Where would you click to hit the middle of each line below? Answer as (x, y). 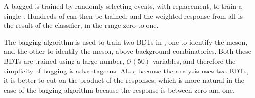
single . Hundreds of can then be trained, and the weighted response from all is (123, 15)
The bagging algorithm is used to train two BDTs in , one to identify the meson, (126, 41)
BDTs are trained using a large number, (64, 61)
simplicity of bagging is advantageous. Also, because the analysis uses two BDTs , (126, 70)
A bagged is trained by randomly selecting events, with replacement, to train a (123, 6)
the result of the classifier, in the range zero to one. (81, 25)
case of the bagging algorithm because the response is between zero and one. (119, 89)
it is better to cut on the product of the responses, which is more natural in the (124, 80)
